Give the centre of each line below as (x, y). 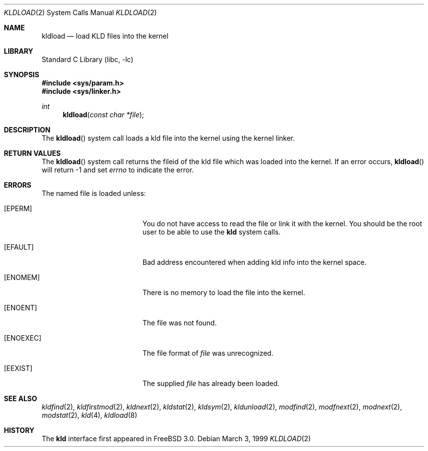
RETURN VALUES (32, 153)
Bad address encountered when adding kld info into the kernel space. (254, 262)
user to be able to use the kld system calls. (212, 232)
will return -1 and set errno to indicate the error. (118, 170)
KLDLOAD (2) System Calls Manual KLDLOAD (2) (80, 12)
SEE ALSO (21, 398)
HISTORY (19, 430)
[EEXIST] (18, 368)
